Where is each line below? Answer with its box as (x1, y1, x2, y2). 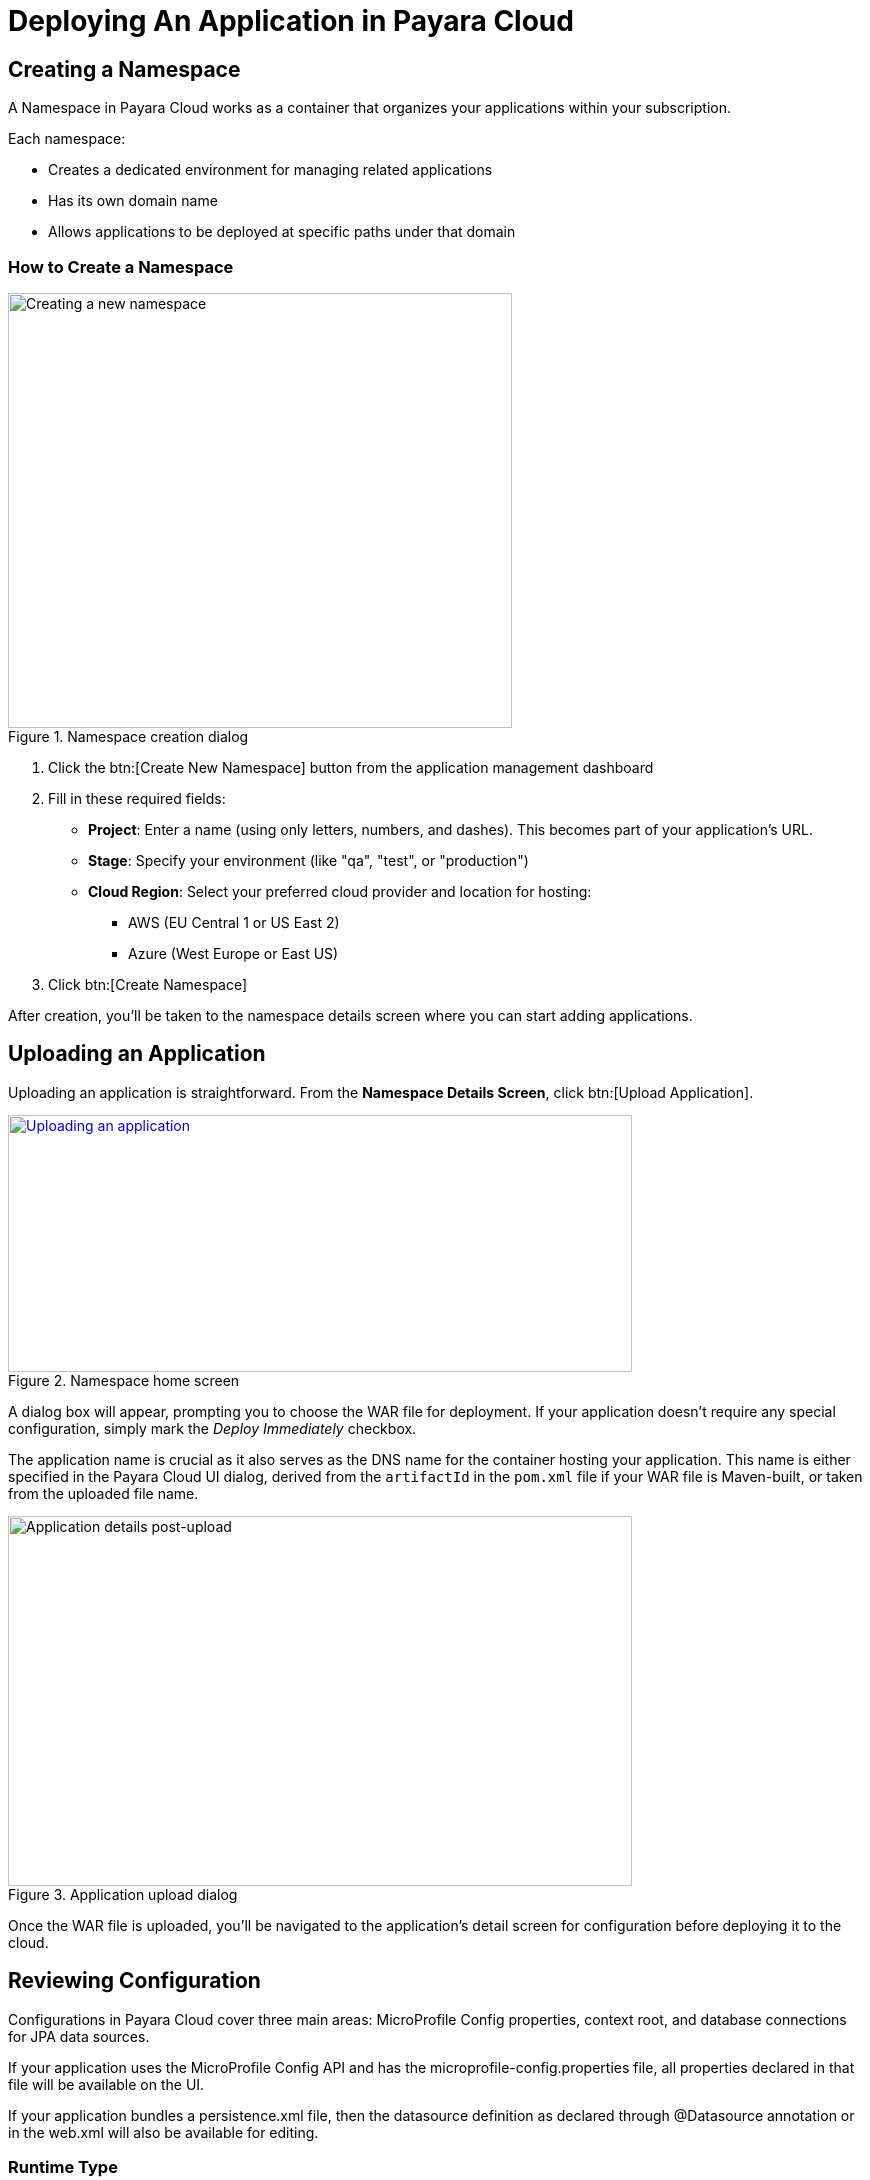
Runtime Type (8, 2156, 118, 2177)
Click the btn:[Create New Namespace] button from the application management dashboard (48, 758, 654, 776)
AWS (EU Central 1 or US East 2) (128, 913, 340, 931)
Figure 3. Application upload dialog (8, 1885, 238, 1903)
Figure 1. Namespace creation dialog (8, 727, 249, 745)
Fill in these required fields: (48, 789, 226, 807)
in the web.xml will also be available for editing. (8, 2123, 319, 2141)
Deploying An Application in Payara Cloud (8, 4, 574, 38)
